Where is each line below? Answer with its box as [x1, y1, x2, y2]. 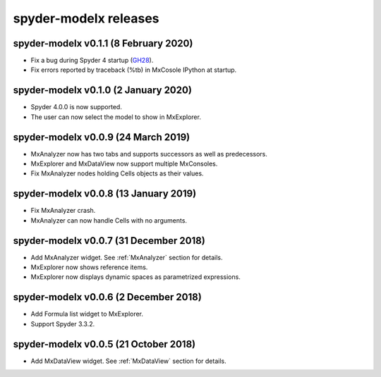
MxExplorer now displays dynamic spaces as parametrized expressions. [30, 273, 241, 281]
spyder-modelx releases [13, 11, 159, 26]
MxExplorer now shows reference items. [30, 263, 148, 271]
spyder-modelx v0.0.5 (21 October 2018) [13, 338, 196, 350]
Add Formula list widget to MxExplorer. [30, 310, 144, 319]
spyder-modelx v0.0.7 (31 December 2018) [13, 235, 206, 247]
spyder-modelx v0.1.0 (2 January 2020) [13, 85, 192, 97]
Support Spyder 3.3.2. [30, 319, 95, 328]
